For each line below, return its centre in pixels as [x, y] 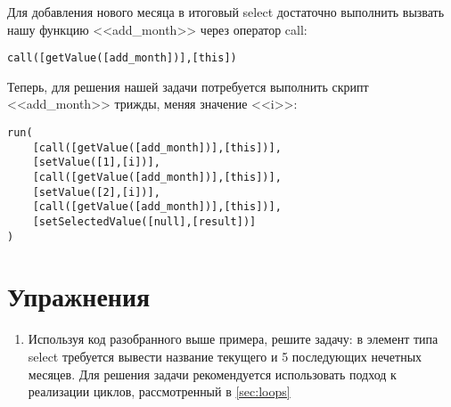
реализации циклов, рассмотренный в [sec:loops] [159, 391]
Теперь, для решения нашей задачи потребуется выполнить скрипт [188, 86]
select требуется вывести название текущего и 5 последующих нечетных [225, 356]
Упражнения [79, 296]
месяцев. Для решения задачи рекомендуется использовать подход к [212, 374]
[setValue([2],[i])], [96, 192]
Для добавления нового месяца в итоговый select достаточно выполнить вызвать [226, 12]
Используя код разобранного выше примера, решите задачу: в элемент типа [233, 339]
